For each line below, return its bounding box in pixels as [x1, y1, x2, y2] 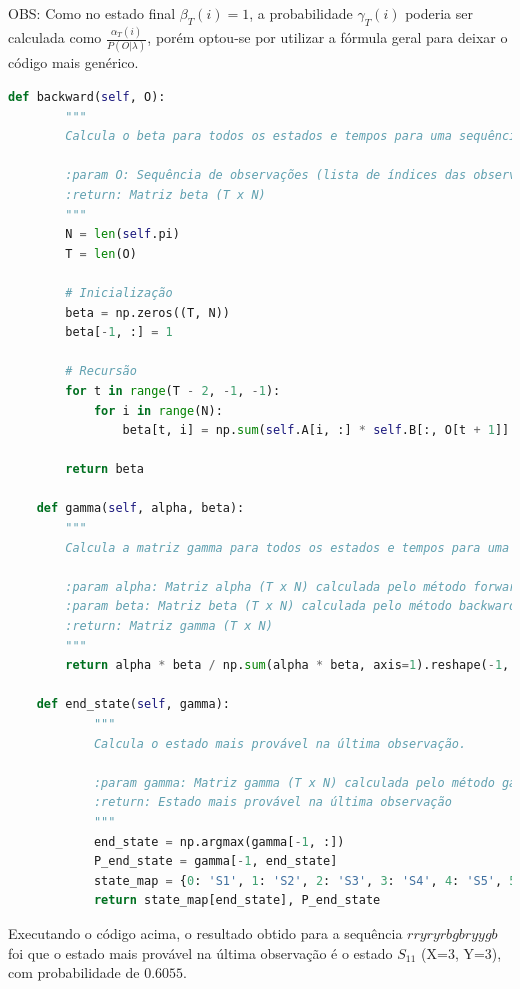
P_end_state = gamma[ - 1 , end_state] [93, 854, 338, 869]
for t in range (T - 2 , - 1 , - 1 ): [65, 383, 281, 398]
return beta [65, 462, 145, 477]
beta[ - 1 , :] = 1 [65, 325, 173, 340]
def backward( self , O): [8, 90, 166, 105]
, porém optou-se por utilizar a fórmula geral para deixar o [147, 27, 508, 48]
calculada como [8, 27, 102, 48]
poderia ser [405, 3, 473, 23]
